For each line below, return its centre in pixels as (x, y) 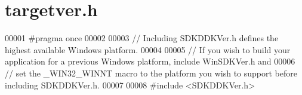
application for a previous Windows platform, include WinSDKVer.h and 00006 (150, 61)
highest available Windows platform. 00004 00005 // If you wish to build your (148, 49)
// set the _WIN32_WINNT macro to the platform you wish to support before (151, 73)
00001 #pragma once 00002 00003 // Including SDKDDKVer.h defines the (142, 38)
